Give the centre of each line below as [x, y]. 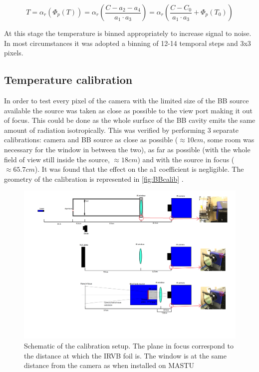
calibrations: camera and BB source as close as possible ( [91, 140]
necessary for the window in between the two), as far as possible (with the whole [127, 149]
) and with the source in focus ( [186, 159]
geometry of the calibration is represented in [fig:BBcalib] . [94, 179]
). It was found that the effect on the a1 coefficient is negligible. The [139, 169]
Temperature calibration [68, 80]
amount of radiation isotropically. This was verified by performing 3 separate [121, 130]
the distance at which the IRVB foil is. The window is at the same [125, 355]
